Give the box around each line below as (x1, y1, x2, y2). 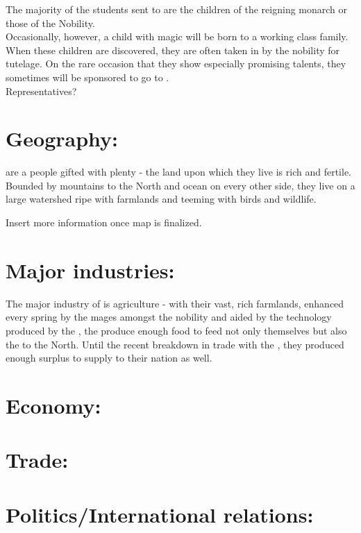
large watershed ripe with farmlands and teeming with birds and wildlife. (6, 192, 317, 206)
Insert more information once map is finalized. (6, 215, 202, 230)
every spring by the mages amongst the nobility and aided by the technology (6, 310, 332, 324)
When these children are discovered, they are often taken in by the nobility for (6, 42, 340, 57)
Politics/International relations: (6, 500, 314, 528)
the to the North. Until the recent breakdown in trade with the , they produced (6, 337, 344, 351)
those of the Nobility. (6, 15, 95, 30)
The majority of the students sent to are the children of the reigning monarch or (6, 2, 348, 16)
